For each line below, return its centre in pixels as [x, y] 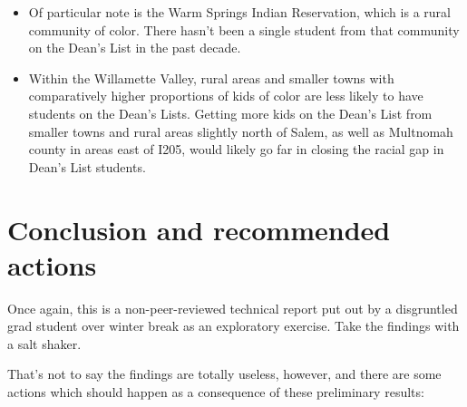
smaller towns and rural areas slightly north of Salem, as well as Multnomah [241, 131]
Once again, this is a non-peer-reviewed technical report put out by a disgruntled [233, 308]
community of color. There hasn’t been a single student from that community [244, 29]
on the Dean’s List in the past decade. [135, 48]
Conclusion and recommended [199, 229]
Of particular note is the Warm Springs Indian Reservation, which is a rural [239, 12]
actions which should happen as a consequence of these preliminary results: [216, 392]
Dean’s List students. [87, 166]
